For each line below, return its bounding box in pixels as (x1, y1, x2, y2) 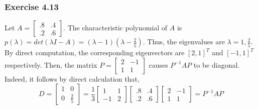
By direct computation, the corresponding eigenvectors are (5, 47, 185, 58)
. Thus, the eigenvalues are (143, 36, 225, 47)
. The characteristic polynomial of (63, 22, 168, 33)
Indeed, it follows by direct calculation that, (5, 73, 140, 84)
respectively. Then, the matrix (5, 59, 97, 70)
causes (149, 59, 168, 70)
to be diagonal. (193, 59, 240, 70)
